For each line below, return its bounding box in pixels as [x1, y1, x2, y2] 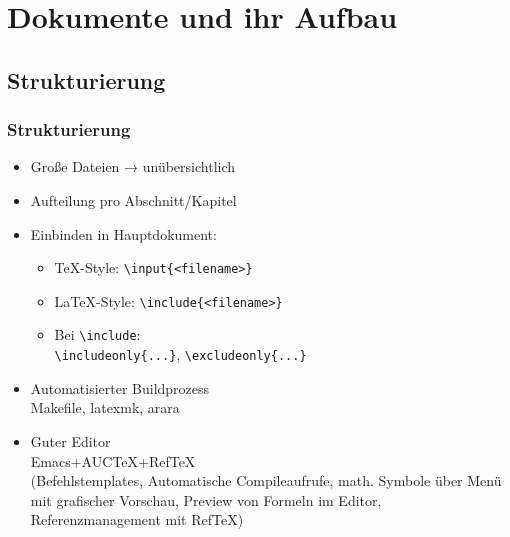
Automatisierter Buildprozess [30, 377, 210, 398]
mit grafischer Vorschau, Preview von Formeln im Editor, [30, 489, 382, 510]
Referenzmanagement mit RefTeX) [30, 509, 244, 530]
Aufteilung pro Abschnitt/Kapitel [30, 189, 237, 210]
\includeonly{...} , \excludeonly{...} [54, 344, 307, 365]
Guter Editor [30, 430, 111, 451]
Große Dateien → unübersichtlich [30, 156, 236, 177]
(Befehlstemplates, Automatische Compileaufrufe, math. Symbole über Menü [30, 470, 502, 491]
